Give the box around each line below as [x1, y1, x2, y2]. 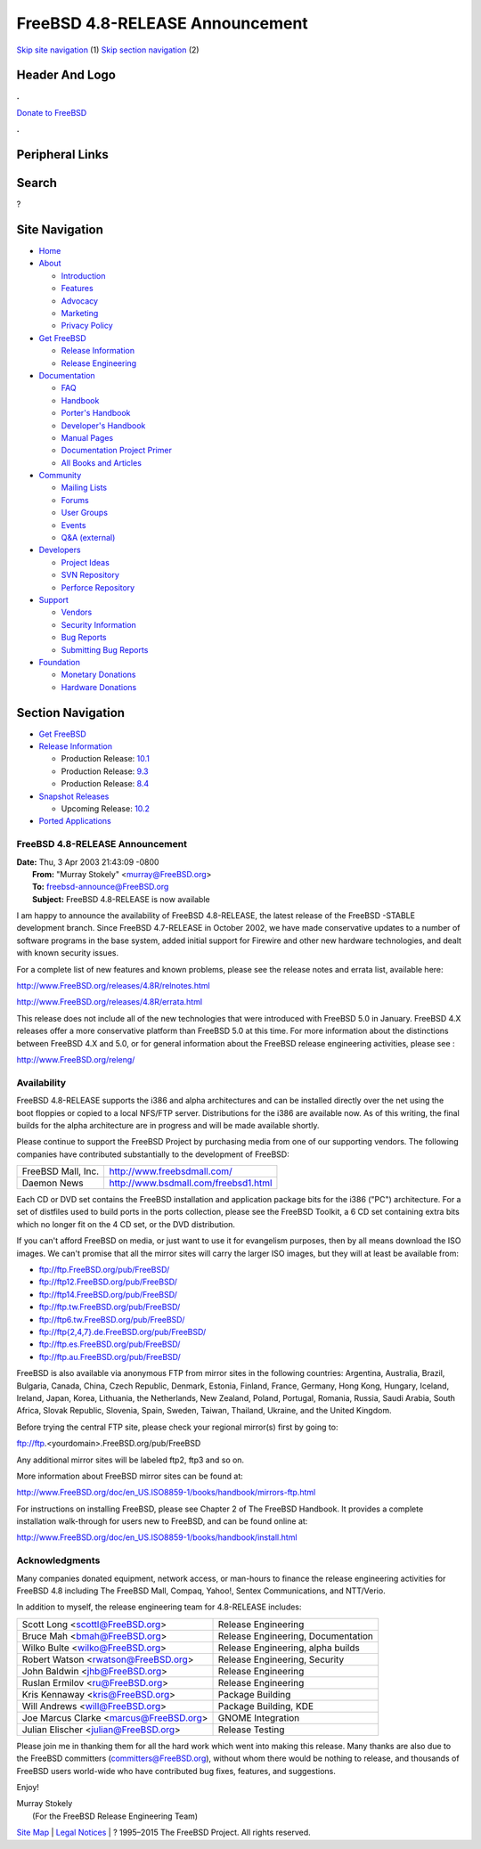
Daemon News [21, 1177, 84, 1189]
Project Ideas [61, 557, 110, 567]
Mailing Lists [61, 482, 108, 493]
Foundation [38, 656, 80, 667]
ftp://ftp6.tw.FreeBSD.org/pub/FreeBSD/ [38, 1314, 185, 1324]
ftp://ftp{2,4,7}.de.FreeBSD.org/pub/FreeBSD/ [38, 1326, 207, 1337]
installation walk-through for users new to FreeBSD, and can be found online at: [16, 1516, 308, 1527]
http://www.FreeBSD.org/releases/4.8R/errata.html [16, 997, 203, 1007]
